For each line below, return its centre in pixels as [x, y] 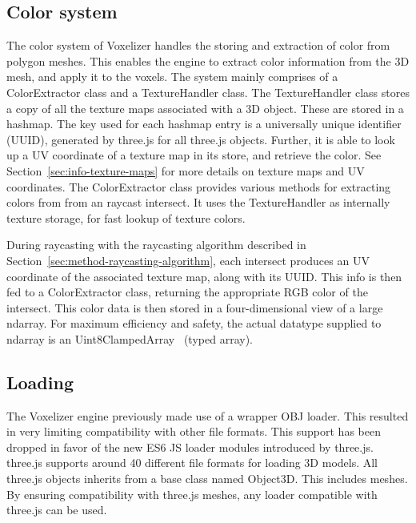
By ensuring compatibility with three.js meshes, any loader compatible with [192, 494]
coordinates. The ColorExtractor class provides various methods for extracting [199, 186]
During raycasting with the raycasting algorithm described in [156, 245]
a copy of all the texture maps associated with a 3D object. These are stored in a [205, 108]
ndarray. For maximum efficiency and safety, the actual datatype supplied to [194, 323]
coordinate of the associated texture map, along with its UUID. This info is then [204, 276]
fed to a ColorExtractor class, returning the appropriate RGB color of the [187, 292]
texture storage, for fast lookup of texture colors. [126, 217]
